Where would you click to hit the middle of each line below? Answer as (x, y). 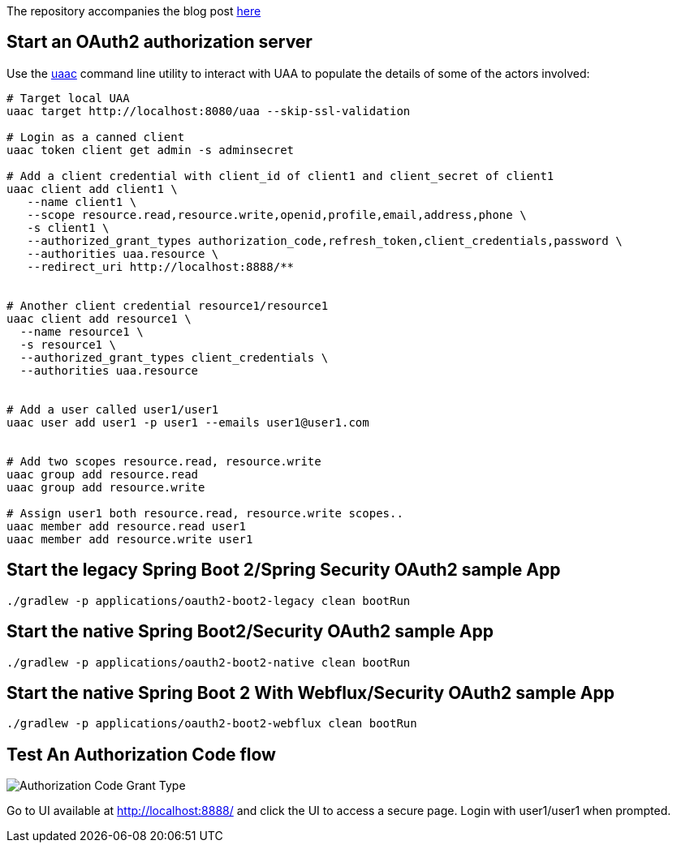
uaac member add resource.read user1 (127, 526)
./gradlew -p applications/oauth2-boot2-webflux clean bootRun (212, 724)
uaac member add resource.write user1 (130, 539)
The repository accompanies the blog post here (134, 11)
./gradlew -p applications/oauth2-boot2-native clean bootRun (209, 662)
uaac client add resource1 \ (99, 318)
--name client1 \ (82, 202)
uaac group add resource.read (103, 474)
